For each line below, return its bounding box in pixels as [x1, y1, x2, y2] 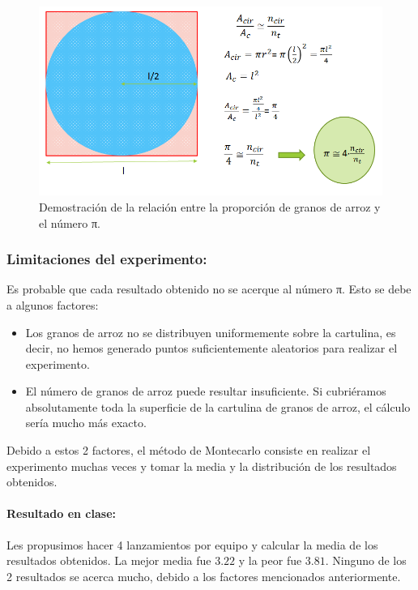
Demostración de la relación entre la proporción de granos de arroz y [39, 198, 381, 215]
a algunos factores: [6, 296, 99, 313]
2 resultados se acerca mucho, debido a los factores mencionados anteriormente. [6, 567, 401, 584]
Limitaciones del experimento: [6, 249, 207, 269]
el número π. [39, 214, 100, 231]
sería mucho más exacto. [25, 414, 147, 431]
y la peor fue [238, 552, 302, 569]
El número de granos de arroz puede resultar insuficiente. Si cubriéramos [25, 383, 386, 400]
